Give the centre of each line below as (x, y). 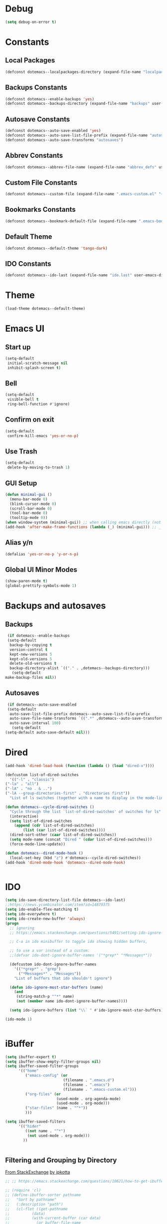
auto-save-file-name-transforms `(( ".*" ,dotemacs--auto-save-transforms (87, 719)
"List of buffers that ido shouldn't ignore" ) (63, 978)
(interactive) (24, 816)
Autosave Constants (38, 119)
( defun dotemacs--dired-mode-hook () (44, 853)
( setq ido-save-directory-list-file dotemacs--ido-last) (65, 900)
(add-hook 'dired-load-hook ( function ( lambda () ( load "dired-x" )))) (80, 766)
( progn (12, 923)
